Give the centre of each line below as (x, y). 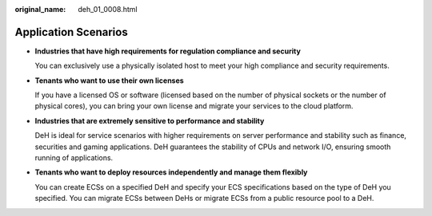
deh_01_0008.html (108, 9)
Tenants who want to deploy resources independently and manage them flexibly (171, 172)
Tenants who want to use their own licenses (109, 81)
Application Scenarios (71, 32)
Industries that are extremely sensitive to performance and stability (150, 120)
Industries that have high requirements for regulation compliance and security (168, 51)
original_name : (40, 9)
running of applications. (74, 158)
